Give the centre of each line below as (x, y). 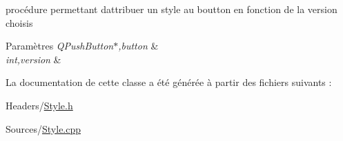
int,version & (33, 59)
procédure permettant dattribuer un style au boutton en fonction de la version (171, 9)
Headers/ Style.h (39, 105)
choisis (19, 22)
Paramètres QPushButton (60, 46)
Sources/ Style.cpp (43, 128)
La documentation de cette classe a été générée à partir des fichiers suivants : (169, 82)
